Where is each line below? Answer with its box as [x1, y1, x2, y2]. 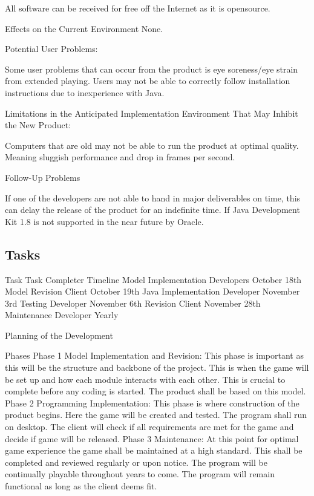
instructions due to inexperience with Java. [5, 86, 165, 99]
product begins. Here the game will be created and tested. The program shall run [5, 408, 307, 421]
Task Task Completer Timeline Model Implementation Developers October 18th [5, 273, 302, 286]
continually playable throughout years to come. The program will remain [5, 468, 275, 480]
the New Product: [5, 119, 71, 131]
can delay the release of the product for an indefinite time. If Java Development [5, 203, 300, 216]
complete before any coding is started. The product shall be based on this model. [5, 385, 306, 397]
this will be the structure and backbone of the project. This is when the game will [5, 361, 309, 374]
